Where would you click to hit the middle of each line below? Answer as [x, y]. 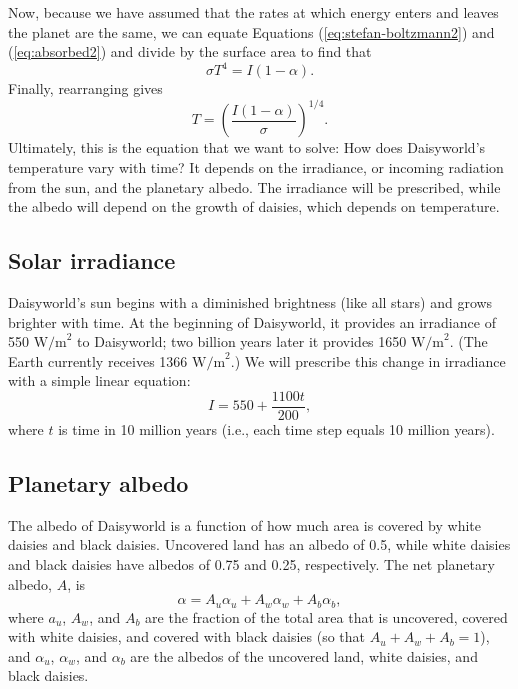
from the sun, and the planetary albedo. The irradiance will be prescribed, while [254, 186]
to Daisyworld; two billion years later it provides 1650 [242, 341]
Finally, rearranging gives [85, 88]
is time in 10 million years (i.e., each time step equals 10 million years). [276, 428]
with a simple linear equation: [99, 380]
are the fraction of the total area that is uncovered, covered [326, 616]
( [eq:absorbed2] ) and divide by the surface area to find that [190, 51]
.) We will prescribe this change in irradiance [368, 360]
